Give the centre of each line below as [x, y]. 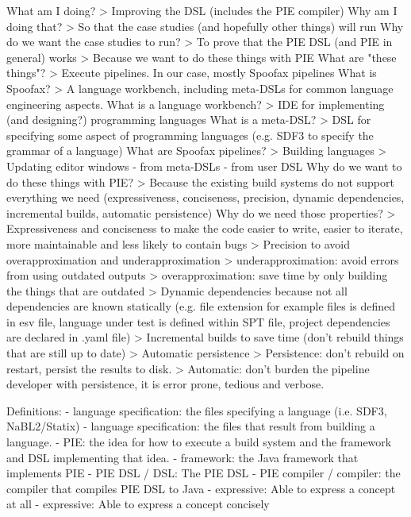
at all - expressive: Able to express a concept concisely [138, 504]
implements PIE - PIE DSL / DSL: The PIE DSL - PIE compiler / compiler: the [204, 473]
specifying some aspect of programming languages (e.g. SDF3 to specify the [190, 135]
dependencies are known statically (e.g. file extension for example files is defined [201, 306]
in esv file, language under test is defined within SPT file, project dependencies [198, 321]
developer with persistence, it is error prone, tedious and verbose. [165, 384]
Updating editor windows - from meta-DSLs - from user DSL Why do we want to [204, 166]
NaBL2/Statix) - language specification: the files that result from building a [191, 426]
